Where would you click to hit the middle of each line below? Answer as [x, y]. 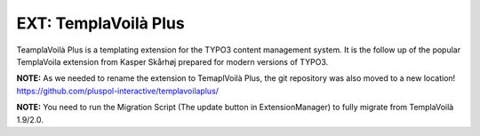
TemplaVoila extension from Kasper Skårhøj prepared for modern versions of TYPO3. [172, 61]
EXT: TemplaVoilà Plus [101, 23]
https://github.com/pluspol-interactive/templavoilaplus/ [118, 91]
